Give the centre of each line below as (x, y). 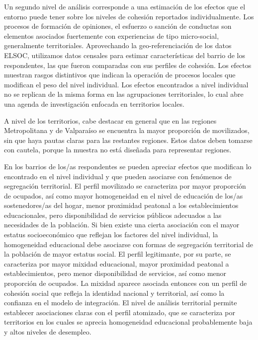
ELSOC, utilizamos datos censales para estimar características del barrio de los (125, 55)
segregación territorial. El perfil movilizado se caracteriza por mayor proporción (125, 186)
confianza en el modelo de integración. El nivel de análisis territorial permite (121, 303)
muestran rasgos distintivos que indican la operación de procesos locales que (120, 75)
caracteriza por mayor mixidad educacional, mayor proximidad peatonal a (117, 263)
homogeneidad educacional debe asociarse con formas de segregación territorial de (129, 244)
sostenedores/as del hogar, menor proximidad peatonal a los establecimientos (121, 205)
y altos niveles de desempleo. (48, 332)
